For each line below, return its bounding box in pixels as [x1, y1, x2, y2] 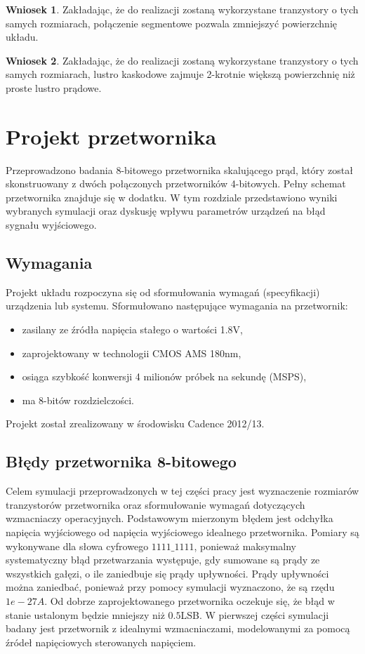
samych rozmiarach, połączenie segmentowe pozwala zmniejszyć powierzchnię [6, 15, 338, 30]
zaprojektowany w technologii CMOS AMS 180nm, [22, 345, 241, 360]
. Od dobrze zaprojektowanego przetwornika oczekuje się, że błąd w [44, 593, 335, 608]
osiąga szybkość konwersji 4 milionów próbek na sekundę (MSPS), [22, 369, 307, 384]
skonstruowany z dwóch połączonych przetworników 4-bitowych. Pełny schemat [6, 176, 346, 191]
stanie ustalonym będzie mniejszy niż [6, 607, 165, 622]
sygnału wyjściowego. [6, 218, 97, 232]
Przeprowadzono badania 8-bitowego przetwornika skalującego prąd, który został [6, 162, 353, 177]
